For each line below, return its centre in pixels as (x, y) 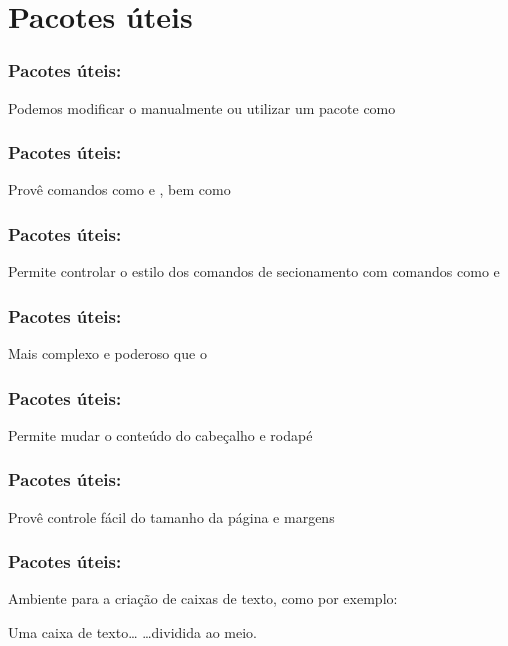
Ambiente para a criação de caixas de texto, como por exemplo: (203, 598)
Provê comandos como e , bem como (119, 189)
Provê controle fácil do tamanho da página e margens (171, 516)
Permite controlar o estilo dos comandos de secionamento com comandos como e (254, 271)
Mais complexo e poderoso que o (107, 353)
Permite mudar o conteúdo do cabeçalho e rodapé (160, 434)
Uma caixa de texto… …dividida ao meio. (132, 632)
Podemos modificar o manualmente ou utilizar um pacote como (202, 107)
